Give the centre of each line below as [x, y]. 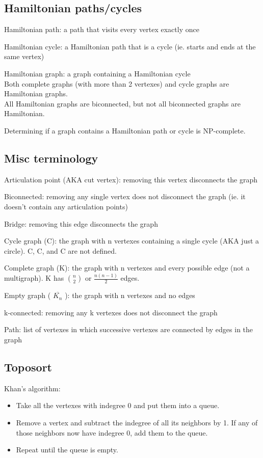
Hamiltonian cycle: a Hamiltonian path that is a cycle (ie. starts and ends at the [130, 46]
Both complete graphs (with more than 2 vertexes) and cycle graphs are [117, 83]
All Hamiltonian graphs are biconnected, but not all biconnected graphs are [122, 103]
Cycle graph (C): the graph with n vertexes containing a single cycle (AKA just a [132, 241]
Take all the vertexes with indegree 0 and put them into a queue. [118, 405]
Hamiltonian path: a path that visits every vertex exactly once [102, 29]
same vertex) [24, 56]
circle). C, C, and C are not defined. [60, 250]
